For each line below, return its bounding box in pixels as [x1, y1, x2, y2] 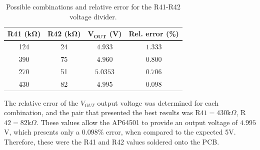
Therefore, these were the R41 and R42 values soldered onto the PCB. [4, 137, 219, 147]
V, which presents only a [4, 127, 80, 137]
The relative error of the [4, 97, 78, 108]
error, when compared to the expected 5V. [105, 127, 236, 137]
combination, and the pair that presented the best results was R [4, 107, 200, 118]
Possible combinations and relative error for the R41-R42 [5, 1, 180, 11]
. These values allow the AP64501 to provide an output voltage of [36, 117, 238, 127]
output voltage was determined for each [97, 97, 218, 108]
